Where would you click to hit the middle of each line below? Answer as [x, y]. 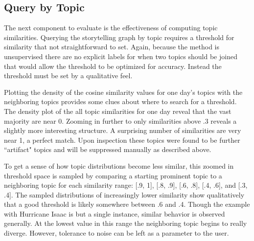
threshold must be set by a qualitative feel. [68, 76]
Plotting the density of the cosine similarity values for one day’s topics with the [123, 92]
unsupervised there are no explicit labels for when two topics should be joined [121, 56]
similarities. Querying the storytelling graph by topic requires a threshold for [119, 37]
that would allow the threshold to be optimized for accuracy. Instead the [113, 66]
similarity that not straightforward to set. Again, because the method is [112, 47]
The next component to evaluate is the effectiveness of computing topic [111, 28]
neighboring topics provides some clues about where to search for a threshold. [120, 101]
